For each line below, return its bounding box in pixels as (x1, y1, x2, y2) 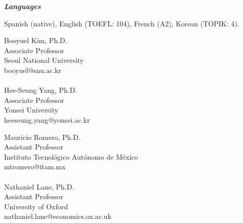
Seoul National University (4, 55, 84, 65)
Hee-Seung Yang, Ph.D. (4, 85, 77, 95)
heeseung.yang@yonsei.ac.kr (4, 114, 90, 125)
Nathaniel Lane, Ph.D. (4, 181, 74, 192)
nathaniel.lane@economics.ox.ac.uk (4, 211, 112, 221)
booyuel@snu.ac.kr (4, 64, 61, 75)
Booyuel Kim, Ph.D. (4, 35, 67, 46)
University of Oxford (4, 201, 68, 211)
